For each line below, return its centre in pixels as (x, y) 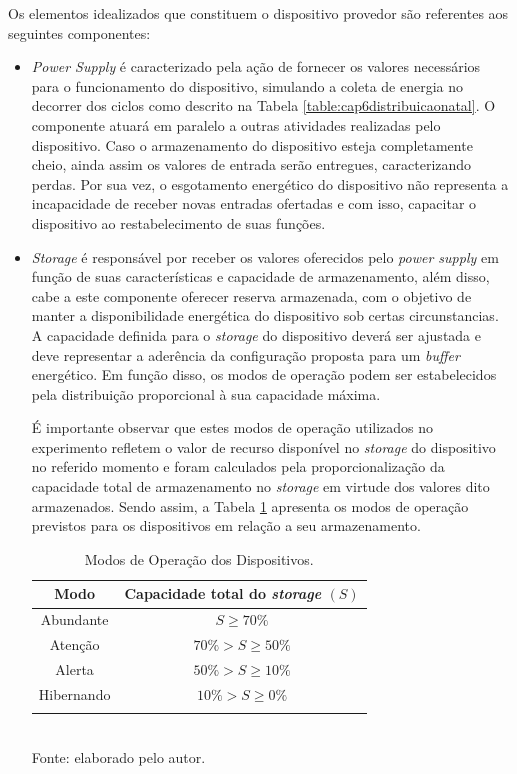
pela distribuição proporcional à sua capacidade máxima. (206, 393)
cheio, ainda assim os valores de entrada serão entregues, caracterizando (251, 164)
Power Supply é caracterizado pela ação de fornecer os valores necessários (256, 66)
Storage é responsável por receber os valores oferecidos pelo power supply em (265, 256)
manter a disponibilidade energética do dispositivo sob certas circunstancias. (265, 315)
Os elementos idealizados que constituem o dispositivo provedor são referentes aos (258, 13)
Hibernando (74, 693)
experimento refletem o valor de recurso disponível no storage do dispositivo (263, 446)
